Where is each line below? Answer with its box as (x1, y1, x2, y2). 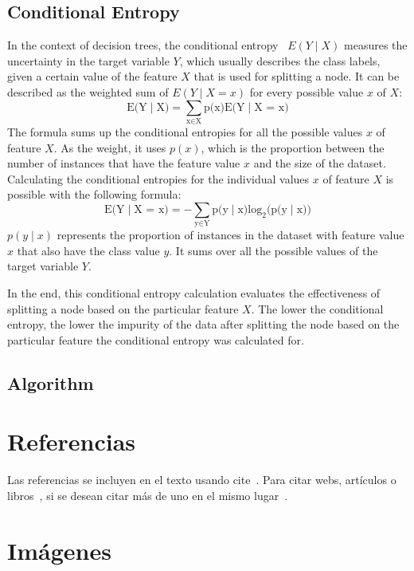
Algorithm (7, 370, 94, 395)
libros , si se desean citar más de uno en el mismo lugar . (7, 486, 288, 503)
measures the (344, 37, 408, 53)
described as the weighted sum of (7, 83, 169, 100)
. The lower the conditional (251, 300, 384, 317)
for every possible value (249, 83, 364, 100)
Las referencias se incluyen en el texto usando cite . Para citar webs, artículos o (7, 471, 396, 488)
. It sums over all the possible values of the (169, 242, 378, 258)
